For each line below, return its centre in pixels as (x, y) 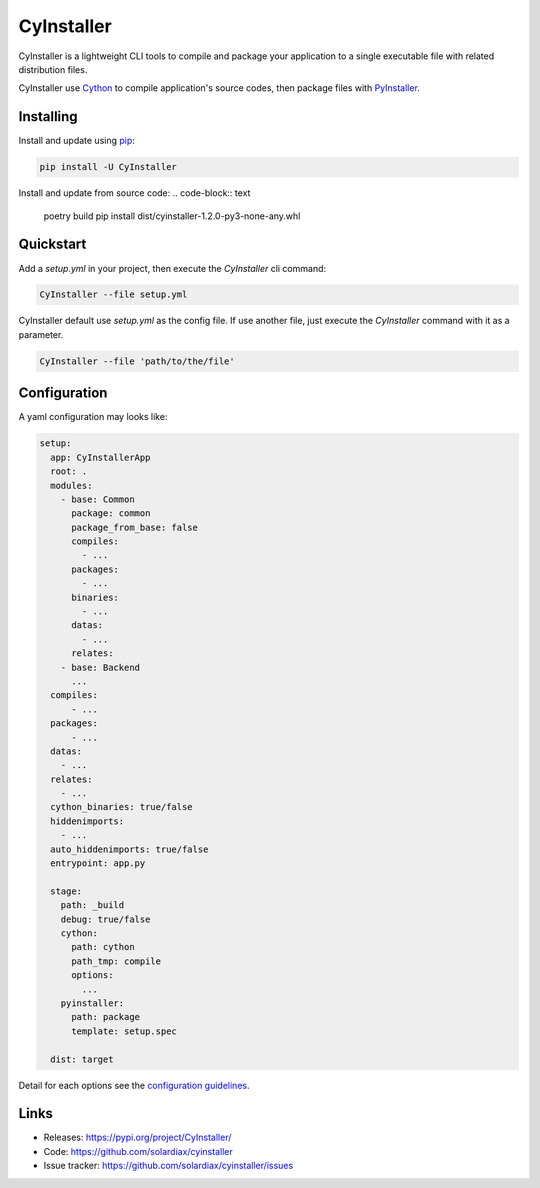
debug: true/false (105, 919)
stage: (66, 891)
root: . (69, 471)
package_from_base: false (135, 527)
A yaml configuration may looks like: (93, 417)
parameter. (41, 334)
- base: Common (97, 499)
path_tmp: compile (116, 961)
